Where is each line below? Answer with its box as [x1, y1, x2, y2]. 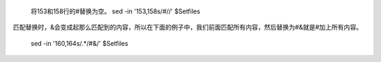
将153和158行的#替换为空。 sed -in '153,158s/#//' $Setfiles [30, 7, 200, 15]
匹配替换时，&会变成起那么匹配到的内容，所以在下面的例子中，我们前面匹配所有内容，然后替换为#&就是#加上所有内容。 [13, 23, 363, 32]
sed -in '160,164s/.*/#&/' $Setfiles [30, 39, 128, 47]
